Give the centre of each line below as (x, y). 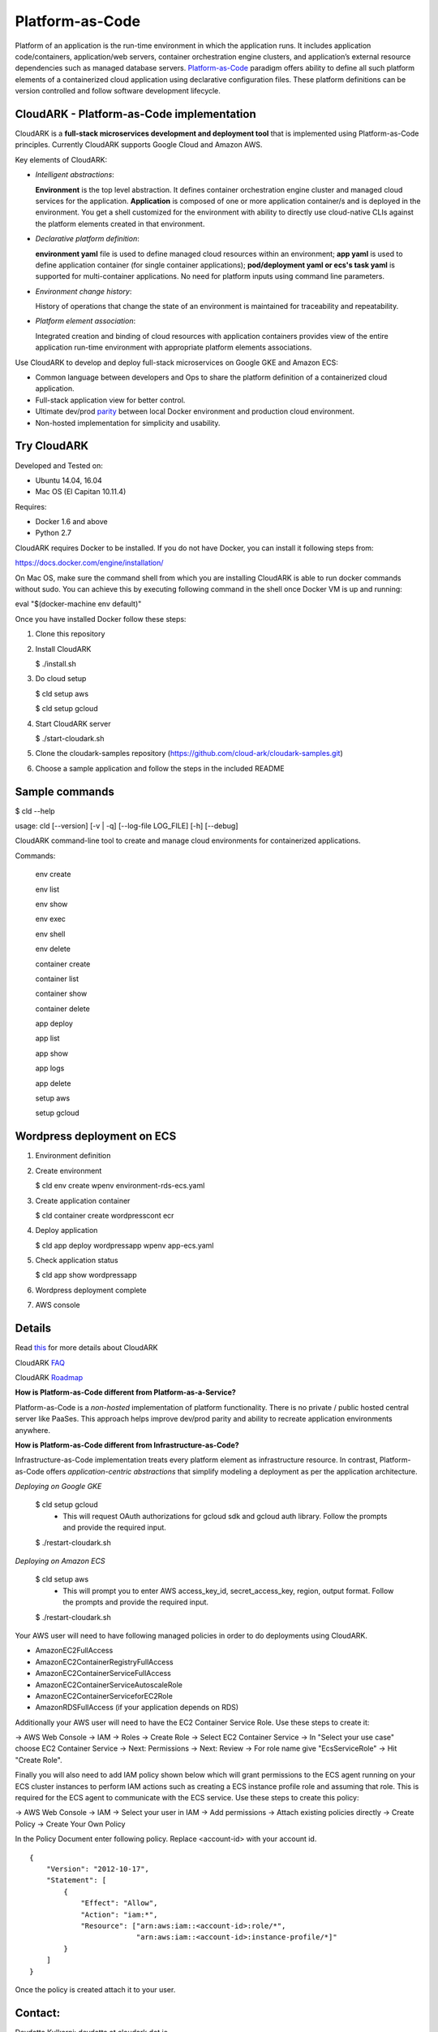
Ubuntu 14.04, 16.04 (69, 480)
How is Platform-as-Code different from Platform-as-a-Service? (126, 1392)
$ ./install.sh (56, 663)
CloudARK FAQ (40, 1362)
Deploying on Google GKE (58, 1487)
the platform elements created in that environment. (120, 224)
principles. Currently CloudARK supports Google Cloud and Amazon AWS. (139, 145)
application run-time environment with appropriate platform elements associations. (174, 347)
